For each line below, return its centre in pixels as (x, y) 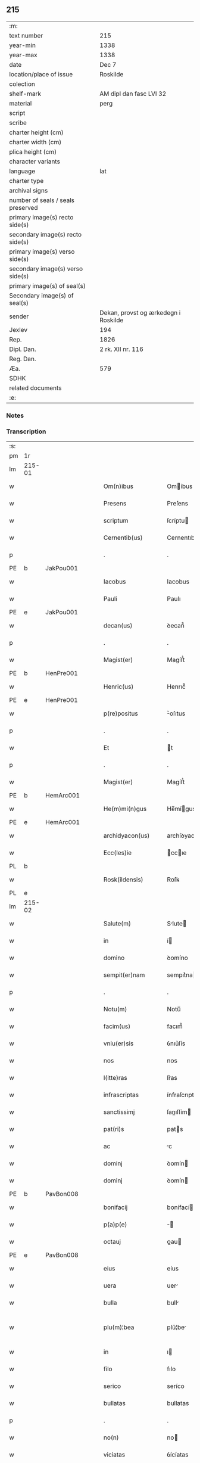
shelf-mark (25, 94)
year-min (22, 45)
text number (26, 35)
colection (22, 84)
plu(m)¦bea (119, 1327)
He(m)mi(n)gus (125, 809)
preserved (24, 207)
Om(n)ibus (118, 486)
